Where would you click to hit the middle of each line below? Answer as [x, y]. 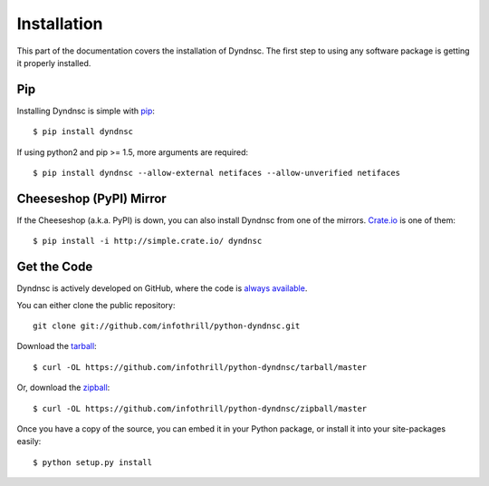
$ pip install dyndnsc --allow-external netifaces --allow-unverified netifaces [217, 173]
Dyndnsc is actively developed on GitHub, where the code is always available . [162, 288]
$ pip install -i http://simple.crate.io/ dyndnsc [148, 241]
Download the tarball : [57, 346]
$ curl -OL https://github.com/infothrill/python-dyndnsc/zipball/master [200, 408]
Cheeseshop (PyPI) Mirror [91, 198]
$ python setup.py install [93, 462]
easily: [29, 442]
